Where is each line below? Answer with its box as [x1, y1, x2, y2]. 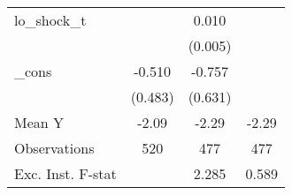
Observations [14, 138, 95, 158]
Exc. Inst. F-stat [14, 163, 117, 184]
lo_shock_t [14, 10, 87, 30]
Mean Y [14, 112, 65, 132]
